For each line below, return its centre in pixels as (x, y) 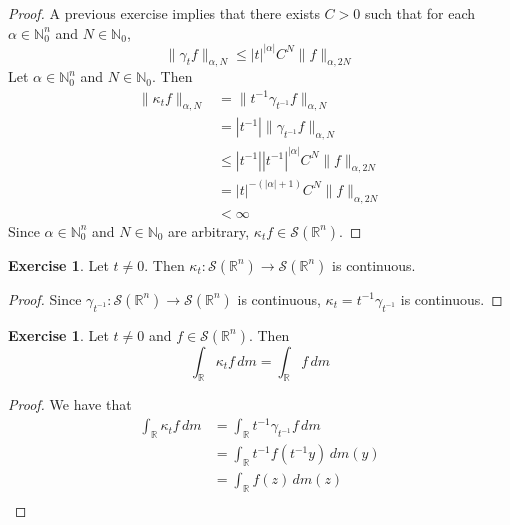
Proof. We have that (70, 404)
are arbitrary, (209, 230)
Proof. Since (45, 298)
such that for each (420, 13)
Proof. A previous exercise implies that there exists (164, 13)
